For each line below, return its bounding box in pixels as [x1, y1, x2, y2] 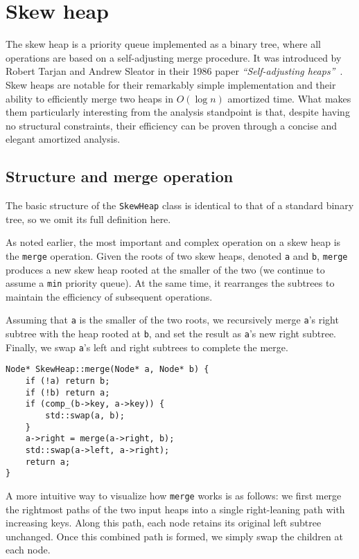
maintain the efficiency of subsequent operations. [6, 289, 213, 303]
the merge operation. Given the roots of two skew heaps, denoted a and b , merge [6, 248, 348, 263]
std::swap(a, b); [45, 411, 125, 421]
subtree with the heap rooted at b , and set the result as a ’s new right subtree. [6, 326, 336, 341]
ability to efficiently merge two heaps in [6, 91, 173, 105]
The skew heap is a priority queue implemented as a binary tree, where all [6, 37, 321, 51]
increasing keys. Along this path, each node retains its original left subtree [6, 515, 322, 530]
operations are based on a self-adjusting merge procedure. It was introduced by [6, 50, 342, 64]
